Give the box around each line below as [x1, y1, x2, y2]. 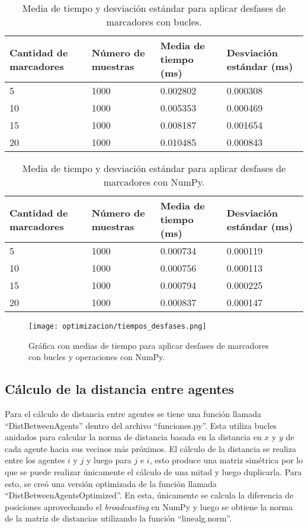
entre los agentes [5, 454, 65, 466]
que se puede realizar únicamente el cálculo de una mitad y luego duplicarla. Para [5, 466, 302, 478]
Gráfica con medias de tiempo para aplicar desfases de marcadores [28, 339, 269, 351]
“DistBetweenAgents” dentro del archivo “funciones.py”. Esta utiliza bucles [5, 419, 277, 431]
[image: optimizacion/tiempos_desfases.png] [28, 322, 207, 330]
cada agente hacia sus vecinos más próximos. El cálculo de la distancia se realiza [5, 442, 296, 454]
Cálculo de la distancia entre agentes [5, 380, 235, 398]
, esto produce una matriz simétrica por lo [149, 454, 303, 466]
